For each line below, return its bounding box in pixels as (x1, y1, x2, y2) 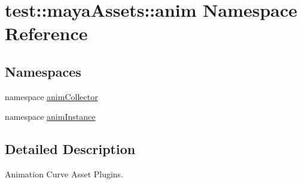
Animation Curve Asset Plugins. (5, 168, 124, 180)
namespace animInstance (5, 110, 96, 123)
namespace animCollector (5, 90, 98, 102)
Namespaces (5, 62, 81, 80)
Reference (5, 21, 88, 46)
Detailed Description (5, 140, 136, 158)
